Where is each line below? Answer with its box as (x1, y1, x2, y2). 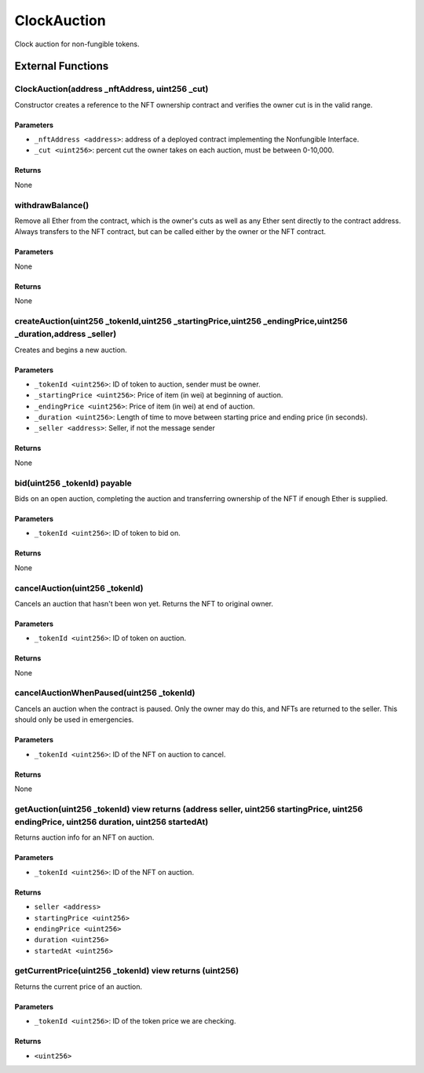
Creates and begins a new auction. (14, 345, 127, 354)
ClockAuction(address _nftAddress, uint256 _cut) (14, 83, 209, 94)
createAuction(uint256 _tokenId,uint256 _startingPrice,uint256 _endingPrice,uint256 (14, 315, 349, 326)
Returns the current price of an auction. (14, 982, 143, 991)
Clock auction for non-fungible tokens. (14, 39, 140, 49)
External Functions (14, 60, 109, 73)
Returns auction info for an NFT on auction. (14, 833, 155, 842)
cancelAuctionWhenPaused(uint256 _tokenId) (14, 687, 196, 698)
